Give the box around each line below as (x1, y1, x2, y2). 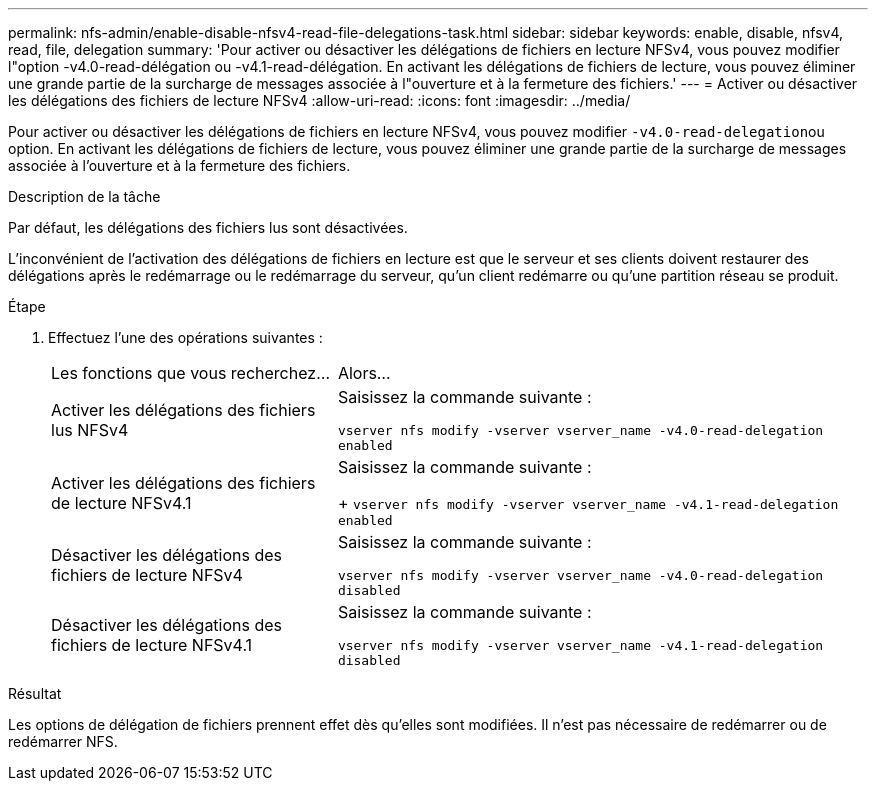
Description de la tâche (8, 188, 161, 205)
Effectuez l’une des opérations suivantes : (48, 329, 323, 346)
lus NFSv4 (51, 420, 129, 440)
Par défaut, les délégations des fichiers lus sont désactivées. (8, 219, 408, 236)
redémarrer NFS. (8, 733, 118, 750)
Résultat (8, 685, 62, 702)
